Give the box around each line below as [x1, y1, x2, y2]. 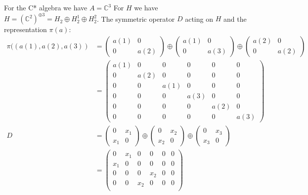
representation [4, 24, 47, 35]
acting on [185, 13, 213, 24]
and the [223, 13, 247, 24]
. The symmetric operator [97, 13, 175, 24]
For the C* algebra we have [4, 2, 88, 12]
